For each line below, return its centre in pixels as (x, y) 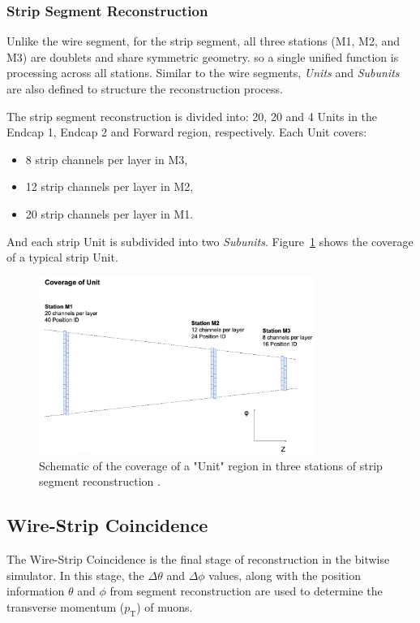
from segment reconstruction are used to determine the (246, 591)
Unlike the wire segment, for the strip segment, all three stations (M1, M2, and (204, 41)
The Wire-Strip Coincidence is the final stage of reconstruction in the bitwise (198, 559)
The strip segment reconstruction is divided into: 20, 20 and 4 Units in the (192, 116)
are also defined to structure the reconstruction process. (145, 89)
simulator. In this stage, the (75, 575)
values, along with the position (285, 575)
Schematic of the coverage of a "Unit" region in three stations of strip (211, 465)
